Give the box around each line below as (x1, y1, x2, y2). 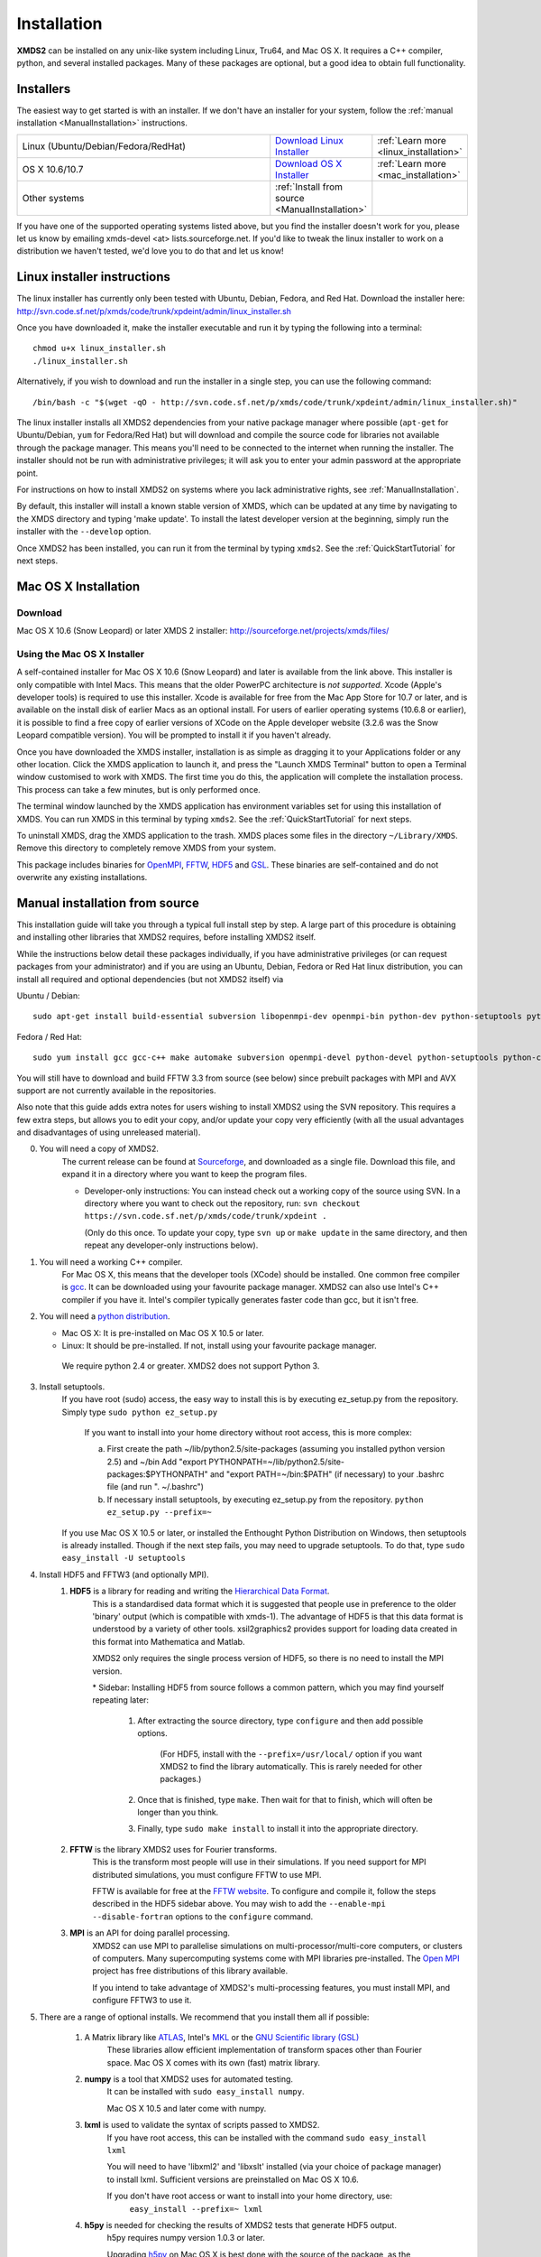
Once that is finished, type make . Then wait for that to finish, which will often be (137, 1794, 433, 1805)
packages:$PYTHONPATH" (106, 1469, 209, 1480)
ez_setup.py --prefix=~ (106, 1508, 212, 1518)
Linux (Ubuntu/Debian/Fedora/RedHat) (22, 140, 187, 153)
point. (16, 468, 39, 478)
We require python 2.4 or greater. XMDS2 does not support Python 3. (61, 1361, 320, 1371)
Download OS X (275, 157, 343, 170)
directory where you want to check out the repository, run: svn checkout (84, 1198, 361, 1209)
